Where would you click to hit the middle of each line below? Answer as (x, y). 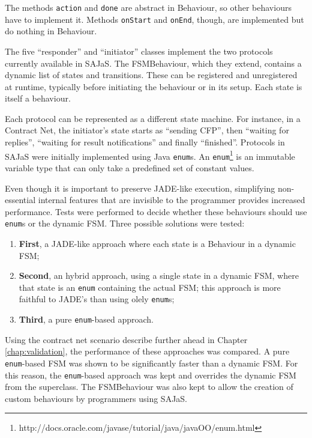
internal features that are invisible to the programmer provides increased (172, 200)
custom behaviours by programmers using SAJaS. (96, 398)
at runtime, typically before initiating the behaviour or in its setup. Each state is (154, 86)
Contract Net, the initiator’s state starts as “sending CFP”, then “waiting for (147, 130)
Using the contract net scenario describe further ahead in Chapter (126, 339)
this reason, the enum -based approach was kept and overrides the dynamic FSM (151, 375)
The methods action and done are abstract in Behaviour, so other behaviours (148, 7)
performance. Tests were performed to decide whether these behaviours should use (156, 211)
